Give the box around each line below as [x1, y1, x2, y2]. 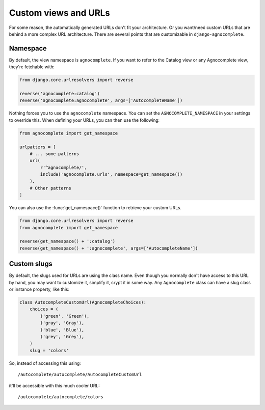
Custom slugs [9, 260, 53, 268]
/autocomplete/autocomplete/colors [18, 394, 104, 400]
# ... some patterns [29, 151, 79, 157]
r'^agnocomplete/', [40, 164, 87, 170]
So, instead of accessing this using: [9, 360, 81, 366]
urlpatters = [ [19, 144, 56, 150]
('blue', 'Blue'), [40, 327, 84, 332]
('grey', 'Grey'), [40, 334, 84, 340]
